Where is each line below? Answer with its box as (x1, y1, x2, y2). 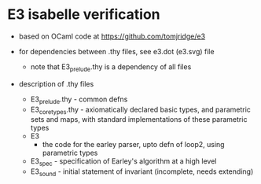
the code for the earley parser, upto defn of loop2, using (42, 140, 225, 149)
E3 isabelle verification (7, 6, 160, 24)
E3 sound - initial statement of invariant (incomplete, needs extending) (30, 167, 254, 178)
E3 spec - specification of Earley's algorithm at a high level (30, 156, 217, 168)
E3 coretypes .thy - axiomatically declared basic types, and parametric (30, 105, 251, 116)
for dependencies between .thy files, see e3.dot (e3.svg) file (18, 46, 215, 56)
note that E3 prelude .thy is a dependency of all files (30, 61, 192, 73)
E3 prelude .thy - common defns (30, 94, 128, 105)
